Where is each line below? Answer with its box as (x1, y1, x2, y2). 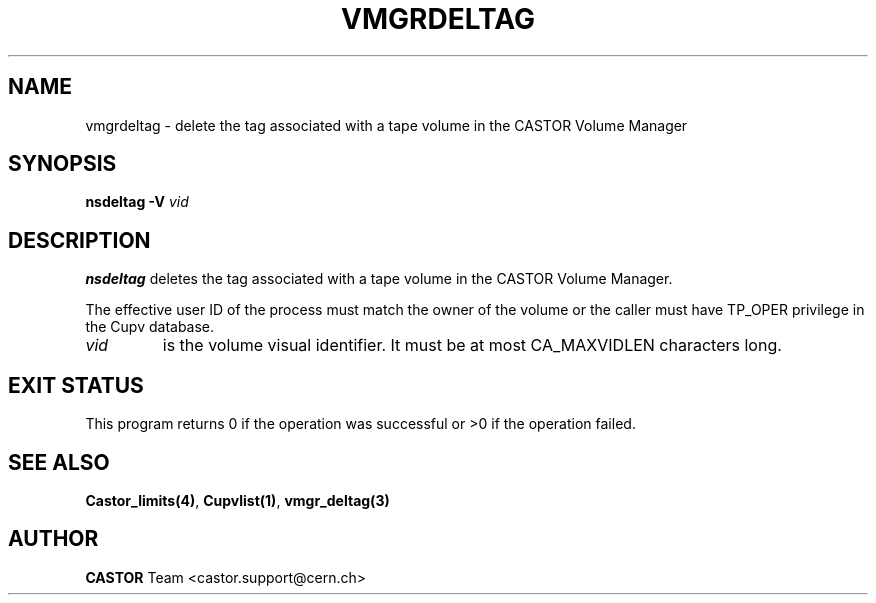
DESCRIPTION (8, 227, 151, 253)
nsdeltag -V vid (85, 193, 189, 211)
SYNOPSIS (8, 151, 117, 177)
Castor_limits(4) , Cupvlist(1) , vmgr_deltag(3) (85, 491, 390, 509)
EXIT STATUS (8, 372, 144, 398)
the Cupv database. (85, 318, 215, 336)
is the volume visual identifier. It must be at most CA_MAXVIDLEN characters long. (162, 335, 782, 356)
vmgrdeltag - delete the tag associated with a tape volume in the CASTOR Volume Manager (85, 116, 688, 134)
